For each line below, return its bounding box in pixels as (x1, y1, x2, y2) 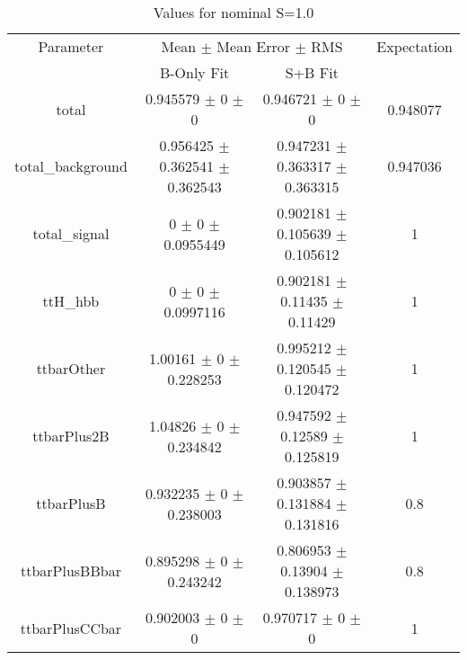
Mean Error (216, 36, 291, 57)
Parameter (38, 36, 104, 57)
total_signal (32, 223, 110, 244)
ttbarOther (36, 358, 106, 379)
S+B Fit (285, 62, 339, 83)
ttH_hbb (42, 290, 100, 311)
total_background (14, 156, 128, 176)
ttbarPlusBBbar (20, 560, 121, 581)
